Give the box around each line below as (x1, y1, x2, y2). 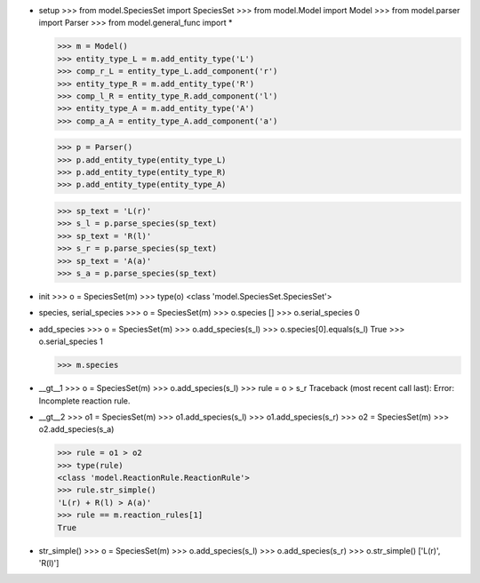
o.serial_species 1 (38, 336, 104, 347)
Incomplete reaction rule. (38, 395, 131, 406)
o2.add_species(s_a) (38, 424, 115, 435)
